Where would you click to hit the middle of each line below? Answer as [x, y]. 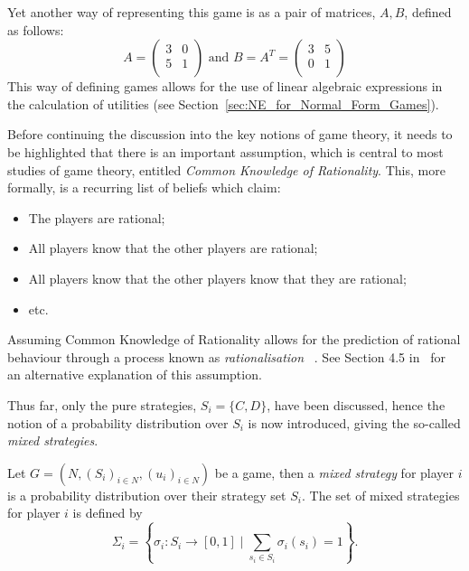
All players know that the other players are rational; [173, 248]
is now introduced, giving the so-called [354, 422]
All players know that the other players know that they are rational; [217, 278]
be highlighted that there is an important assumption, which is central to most [225, 151]
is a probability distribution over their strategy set [147, 495]
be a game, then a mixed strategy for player [334, 472]
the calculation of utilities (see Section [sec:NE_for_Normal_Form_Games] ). [223, 103]
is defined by [108, 513]
